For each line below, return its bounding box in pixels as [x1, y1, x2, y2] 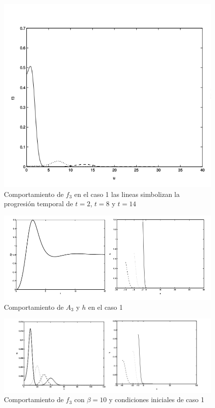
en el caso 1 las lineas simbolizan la [74, 189, 180, 199]
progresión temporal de [4, 198, 73, 209]
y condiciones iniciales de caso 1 [108, 394, 204, 405]
